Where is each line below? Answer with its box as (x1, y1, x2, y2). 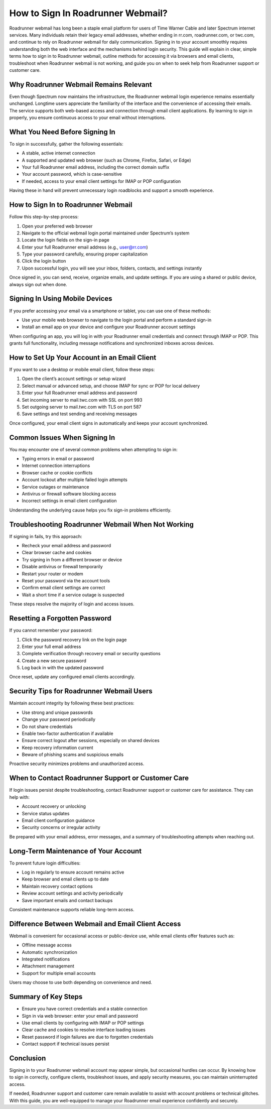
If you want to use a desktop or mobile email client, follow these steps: (9, 366, 155, 373)
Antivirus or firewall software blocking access (22, 491, 116, 497)
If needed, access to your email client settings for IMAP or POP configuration (22, 178, 181, 184)
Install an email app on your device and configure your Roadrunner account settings (22, 324, 196, 330)
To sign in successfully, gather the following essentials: (9, 141, 123, 147)
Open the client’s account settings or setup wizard (22, 376, 126, 382)
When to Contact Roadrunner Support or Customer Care (9, 774, 189, 783)
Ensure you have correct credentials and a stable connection (22, 1006, 148, 1012)
